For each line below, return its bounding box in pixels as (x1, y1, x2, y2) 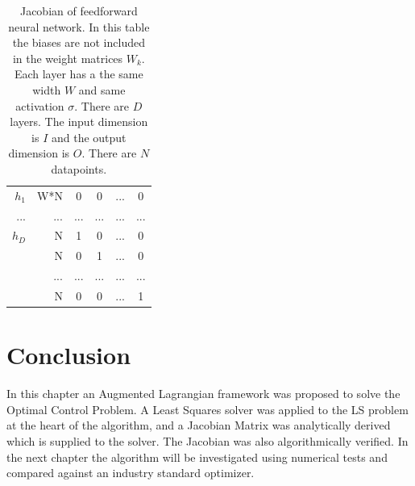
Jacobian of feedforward (19, 2, 138, 19)
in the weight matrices (12, 49, 123, 66)
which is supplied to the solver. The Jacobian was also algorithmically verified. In (6, 433, 409, 449)
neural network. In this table (8, 18, 150, 35)
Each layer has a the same (14, 65, 143, 82)
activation (15, 97, 64, 114)
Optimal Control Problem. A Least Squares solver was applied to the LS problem (6, 400, 409, 417)
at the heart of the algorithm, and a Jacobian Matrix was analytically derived (6, 417, 391, 434)
